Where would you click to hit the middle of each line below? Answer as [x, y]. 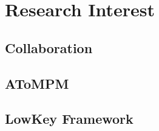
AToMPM [37, 83]
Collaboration [49, 47]
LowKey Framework [69, 119]
